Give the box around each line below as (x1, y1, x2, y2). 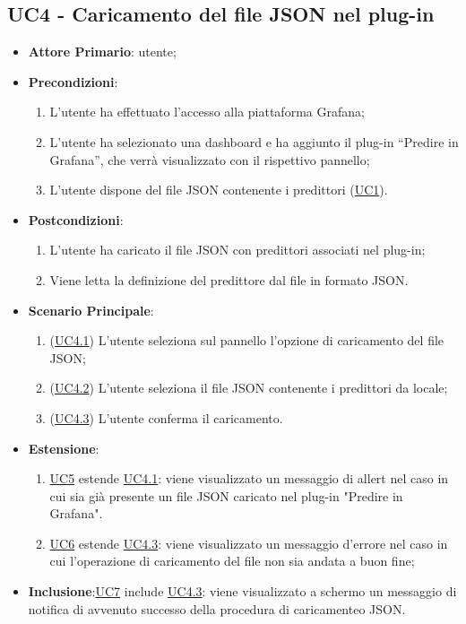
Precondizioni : (28, 72, 118, 91)
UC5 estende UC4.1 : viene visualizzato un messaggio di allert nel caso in (49, 469, 449, 488)
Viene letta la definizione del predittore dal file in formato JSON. (49, 270, 409, 289)
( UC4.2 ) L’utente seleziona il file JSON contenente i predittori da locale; (49, 378, 448, 397)
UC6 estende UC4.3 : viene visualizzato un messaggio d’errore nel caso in (49, 533, 448, 552)
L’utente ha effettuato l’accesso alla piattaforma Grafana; (49, 102, 365, 121)
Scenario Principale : (28, 300, 154, 319)
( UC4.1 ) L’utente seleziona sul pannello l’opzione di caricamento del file (49, 331, 444, 350)
